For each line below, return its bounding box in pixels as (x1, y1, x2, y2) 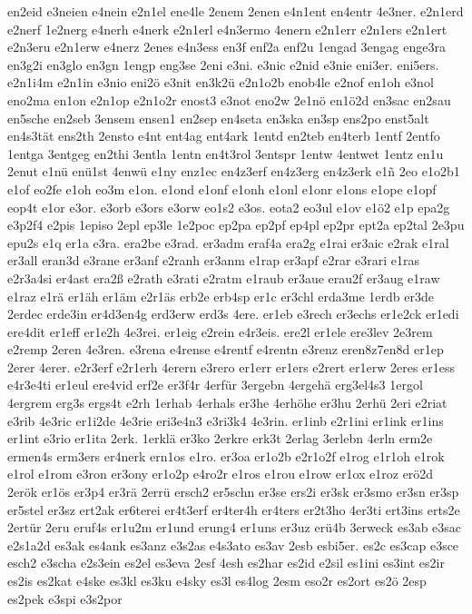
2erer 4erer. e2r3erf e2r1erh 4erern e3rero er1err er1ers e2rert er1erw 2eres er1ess (7, 357, 456, 376)
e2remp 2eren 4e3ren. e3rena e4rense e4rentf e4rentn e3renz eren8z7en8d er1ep (7, 340, 444, 359)
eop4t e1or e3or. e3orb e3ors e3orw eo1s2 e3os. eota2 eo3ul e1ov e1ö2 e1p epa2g (7, 197, 450, 216)
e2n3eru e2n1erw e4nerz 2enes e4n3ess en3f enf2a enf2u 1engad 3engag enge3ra (7, 37, 446, 56)
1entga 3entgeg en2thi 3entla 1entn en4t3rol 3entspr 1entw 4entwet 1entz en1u (7, 144, 444, 163)
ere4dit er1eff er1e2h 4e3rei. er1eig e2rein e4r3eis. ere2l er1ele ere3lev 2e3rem (7, 322, 433, 341)
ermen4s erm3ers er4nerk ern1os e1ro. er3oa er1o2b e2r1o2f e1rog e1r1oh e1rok (7, 446, 445, 465)
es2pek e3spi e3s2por (7, 589, 123, 608)
